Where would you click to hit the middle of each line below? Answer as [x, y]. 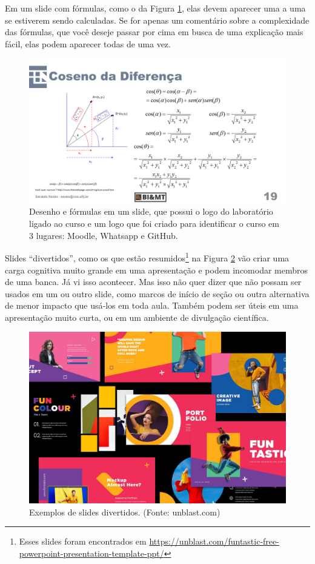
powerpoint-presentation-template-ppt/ [91, 553]
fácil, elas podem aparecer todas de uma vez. [88, 43]
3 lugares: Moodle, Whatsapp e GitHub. [104, 235]
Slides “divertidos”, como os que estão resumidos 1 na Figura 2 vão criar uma [147, 257]
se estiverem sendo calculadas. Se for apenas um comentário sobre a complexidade [157, 20]
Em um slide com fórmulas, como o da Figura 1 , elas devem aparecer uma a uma [155, 8]
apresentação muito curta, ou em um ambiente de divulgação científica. [137, 317]
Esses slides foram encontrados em [83, 541]
